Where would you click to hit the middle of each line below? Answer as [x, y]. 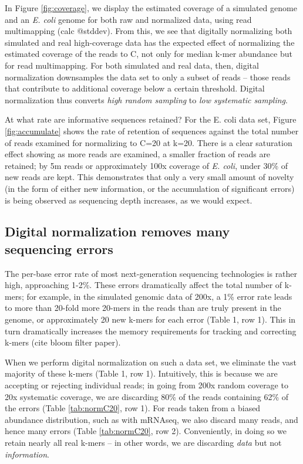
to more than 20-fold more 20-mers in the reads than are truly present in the [143, 308]
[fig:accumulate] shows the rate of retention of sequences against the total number [152, 131]
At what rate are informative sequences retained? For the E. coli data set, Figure [151, 119]
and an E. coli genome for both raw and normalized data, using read [128, 19]
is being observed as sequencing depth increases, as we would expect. [129, 200]
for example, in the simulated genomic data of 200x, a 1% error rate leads [159, 296]
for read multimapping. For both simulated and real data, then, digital [132, 65]
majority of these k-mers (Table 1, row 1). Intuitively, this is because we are [141, 373]
